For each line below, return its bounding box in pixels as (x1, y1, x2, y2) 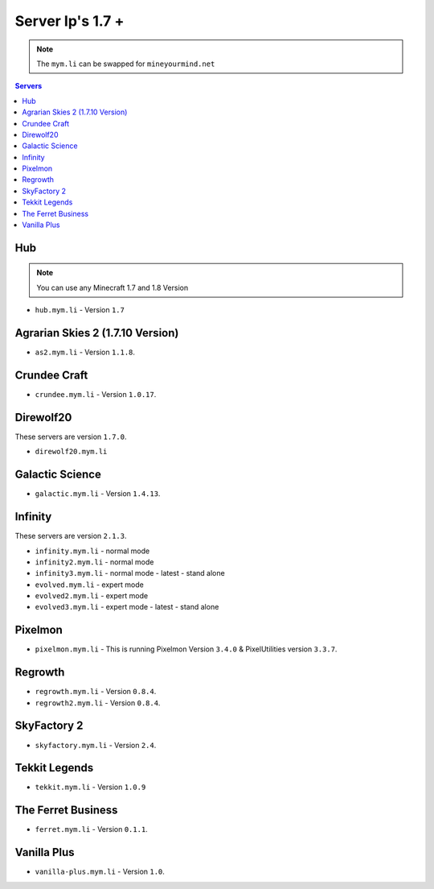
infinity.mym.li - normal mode (35, 546, 150, 556)
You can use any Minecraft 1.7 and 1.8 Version (36, 283, 189, 292)
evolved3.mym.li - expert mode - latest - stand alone (35, 602, 219, 612)
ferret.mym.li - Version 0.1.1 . (35, 825, 148, 834)
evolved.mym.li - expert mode (35, 580, 144, 589)
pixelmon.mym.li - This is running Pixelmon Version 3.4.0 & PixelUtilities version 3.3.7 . (35, 644, 338, 654)
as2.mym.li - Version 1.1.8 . (35, 347, 136, 358)
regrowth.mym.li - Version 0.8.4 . (35, 687, 157, 697)
